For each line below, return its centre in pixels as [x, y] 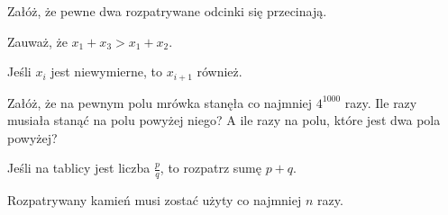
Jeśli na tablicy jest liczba [79, 168]
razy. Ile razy [381, 102]
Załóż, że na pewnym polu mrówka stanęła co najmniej [160, 102]
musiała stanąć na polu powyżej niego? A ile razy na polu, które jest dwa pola [224, 120]
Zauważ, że [37, 41]
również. [219, 72]
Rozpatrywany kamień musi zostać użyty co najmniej [155, 200]
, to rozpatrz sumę [210, 168]
